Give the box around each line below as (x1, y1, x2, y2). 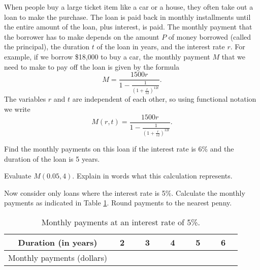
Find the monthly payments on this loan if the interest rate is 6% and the (4, 143, 234, 154)
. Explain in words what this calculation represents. (72, 170, 233, 181)
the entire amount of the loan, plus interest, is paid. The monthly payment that (4, 21, 252, 32)
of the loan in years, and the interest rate (96, 41, 225, 52)
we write (4, 104, 30, 114)
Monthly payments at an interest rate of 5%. (41, 216, 200, 228)
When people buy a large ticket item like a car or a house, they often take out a (4, 2, 253, 12)
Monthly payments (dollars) (8, 251, 107, 263)
